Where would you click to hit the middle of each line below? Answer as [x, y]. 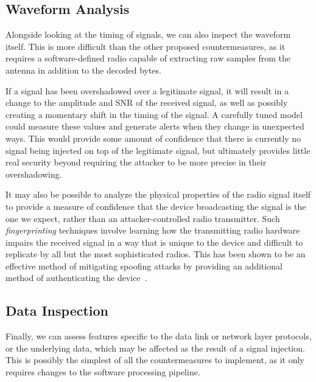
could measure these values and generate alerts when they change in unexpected [155, 126]
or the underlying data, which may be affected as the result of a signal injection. [155, 348]
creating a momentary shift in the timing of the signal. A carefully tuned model [154, 114]
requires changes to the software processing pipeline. [103, 372]
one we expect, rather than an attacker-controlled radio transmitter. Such [143, 218]
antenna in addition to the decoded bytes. [83, 70]
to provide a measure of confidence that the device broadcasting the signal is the [156, 206]
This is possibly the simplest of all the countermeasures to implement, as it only [155, 360]
